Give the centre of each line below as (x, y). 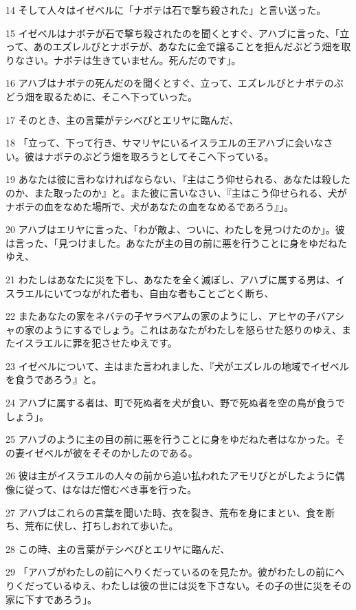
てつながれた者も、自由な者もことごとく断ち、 (168, 293)
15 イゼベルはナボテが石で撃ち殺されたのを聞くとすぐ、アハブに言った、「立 (178, 33)
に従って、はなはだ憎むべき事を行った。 (106, 489)
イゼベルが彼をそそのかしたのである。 (111, 452)
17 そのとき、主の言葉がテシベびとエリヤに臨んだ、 (122, 119)
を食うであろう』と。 (54, 379)
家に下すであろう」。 (51, 599)
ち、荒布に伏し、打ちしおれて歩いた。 (92, 526)
